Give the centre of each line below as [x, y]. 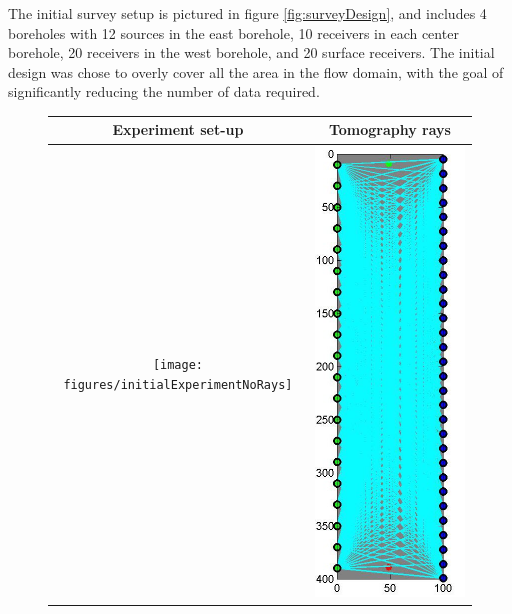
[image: [177, 365]
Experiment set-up [178, 129]
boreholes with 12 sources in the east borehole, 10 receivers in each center [233, 32]
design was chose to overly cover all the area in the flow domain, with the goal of [256, 71]
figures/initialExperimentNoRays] [178, 384]
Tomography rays [389, 129]
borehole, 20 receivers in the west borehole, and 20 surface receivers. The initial [251, 52]
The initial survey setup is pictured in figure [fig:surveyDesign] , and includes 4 [247, 13]
